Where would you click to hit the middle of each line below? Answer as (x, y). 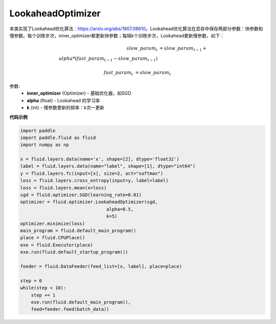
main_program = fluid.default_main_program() (78, 230)
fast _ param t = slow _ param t (137, 73)
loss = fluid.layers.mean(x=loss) (63, 188)
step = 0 (31, 281)
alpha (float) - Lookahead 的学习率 (63, 100)
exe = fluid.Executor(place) (57, 245)
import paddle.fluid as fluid (58, 137)
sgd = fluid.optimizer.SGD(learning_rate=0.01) (81, 195)
